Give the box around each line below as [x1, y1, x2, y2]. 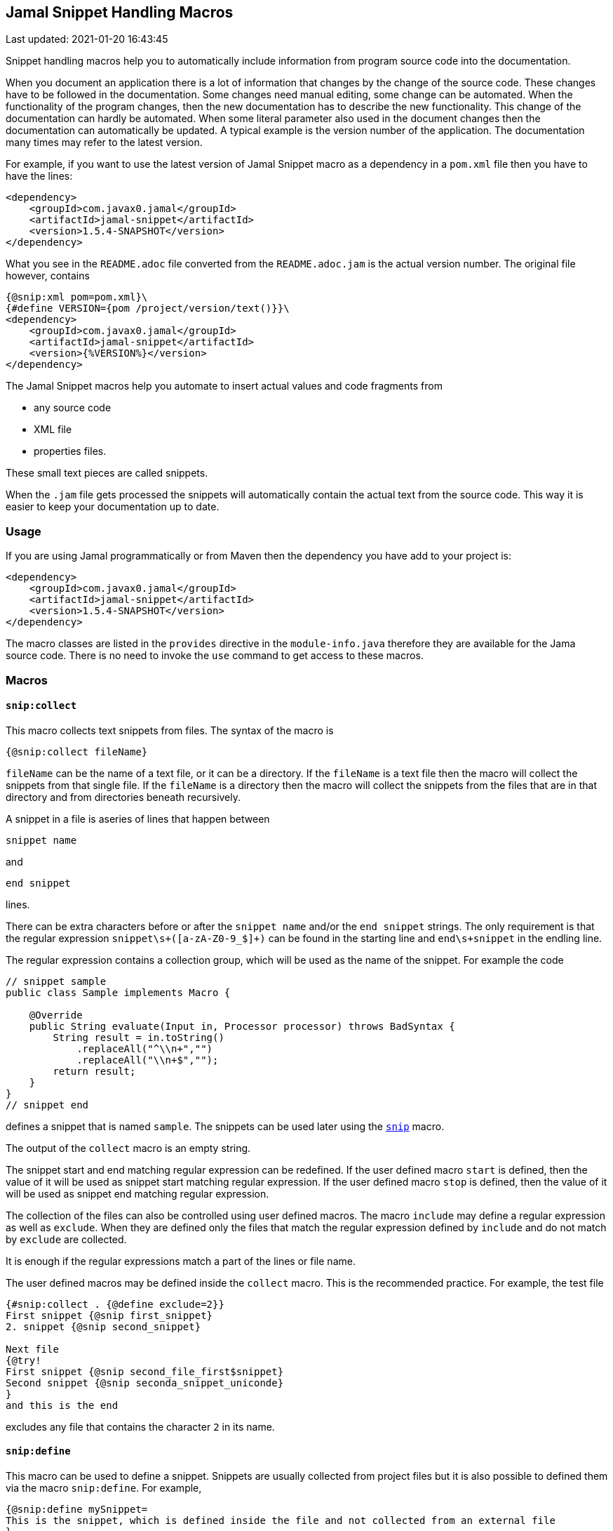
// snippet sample [6, 975, 107, 987]
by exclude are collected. [6, 1233, 127, 1245]
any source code [34, 402, 112, 414]
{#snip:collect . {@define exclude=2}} [6, 1298, 224, 1310]
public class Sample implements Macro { [6, 986, 231, 998]
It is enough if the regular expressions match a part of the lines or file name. [6, 1254, 356, 1267]
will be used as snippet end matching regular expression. [6, 1187, 269, 1200]
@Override [29, 1009, 83, 1021]
